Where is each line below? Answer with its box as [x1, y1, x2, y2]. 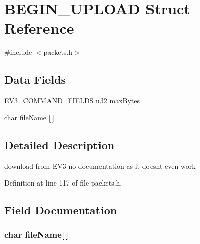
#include [4, 47, 32, 57]
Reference [4, 18, 74, 38]
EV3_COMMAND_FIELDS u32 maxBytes [4, 95, 140, 106]
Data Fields [4, 72, 66, 87]
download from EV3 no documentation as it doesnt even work [4, 160, 196, 171]
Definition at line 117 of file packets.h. [4, 177, 122, 188]
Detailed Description [4, 137, 115, 152]
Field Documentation [4, 202, 117, 218]
